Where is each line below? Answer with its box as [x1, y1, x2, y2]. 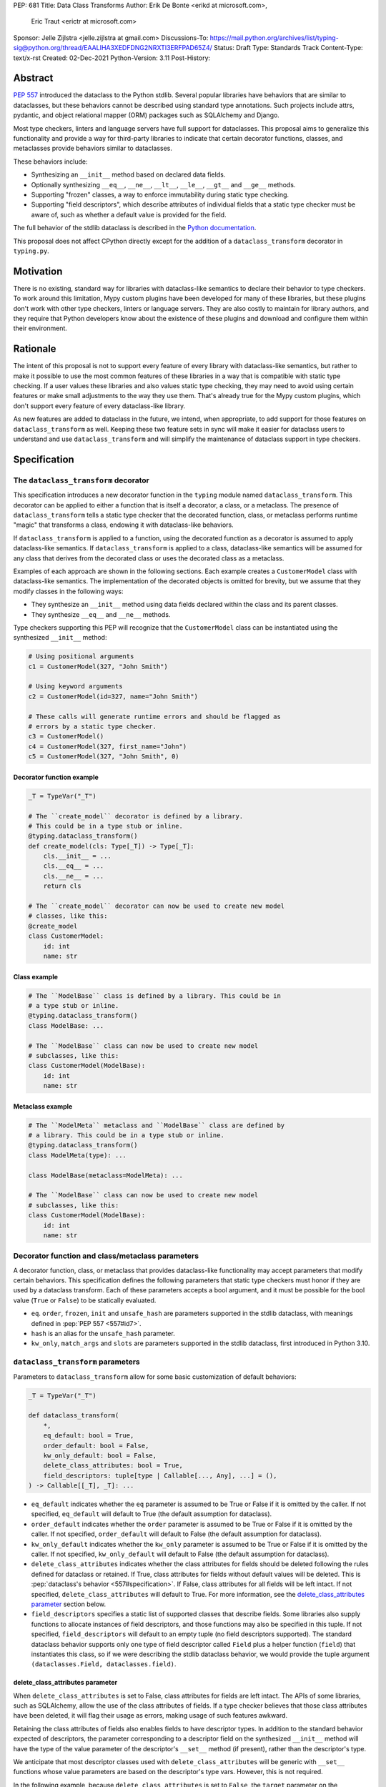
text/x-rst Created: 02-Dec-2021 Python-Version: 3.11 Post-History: [13, 54, 211, 62]
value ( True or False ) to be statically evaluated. [13, 1296, 157, 1305]
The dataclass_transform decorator [13, 475, 149, 485]
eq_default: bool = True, [43, 1432, 134, 1440]
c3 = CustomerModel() [28, 733, 104, 741]
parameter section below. [31, 1600, 107, 1608]
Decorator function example [13, 773, 99, 781]
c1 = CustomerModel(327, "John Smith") [28, 662, 168, 670]
